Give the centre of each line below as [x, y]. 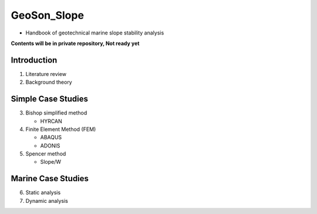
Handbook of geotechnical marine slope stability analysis [95, 33]
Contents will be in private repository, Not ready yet [75, 43]
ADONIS [50, 146]
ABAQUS [51, 137]
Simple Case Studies [49, 99]
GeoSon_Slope [48, 15]
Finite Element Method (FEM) [61, 129]
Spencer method [46, 154]
